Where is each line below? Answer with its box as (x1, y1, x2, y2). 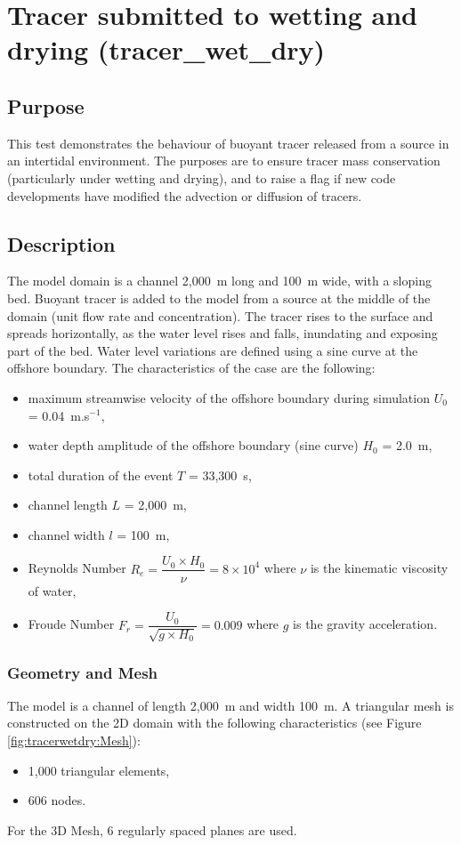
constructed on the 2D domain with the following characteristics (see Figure (7, 713, 422, 732)
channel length (28, 495, 108, 514)
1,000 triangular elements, (28, 760, 170, 779)
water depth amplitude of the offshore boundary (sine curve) (28, 436, 359, 455)
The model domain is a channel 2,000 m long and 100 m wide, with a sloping (7, 271, 432, 290)
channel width (28, 525, 105, 543)
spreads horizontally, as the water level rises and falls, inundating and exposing (7, 324, 438, 342)
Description (7, 229, 116, 257)
